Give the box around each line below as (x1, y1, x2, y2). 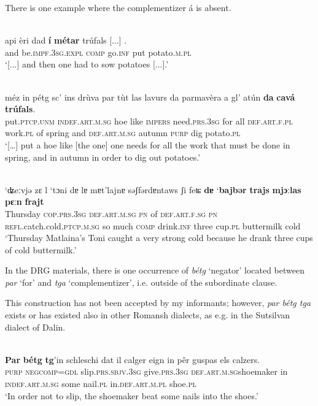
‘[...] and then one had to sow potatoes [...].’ (5, 58, 169, 71)
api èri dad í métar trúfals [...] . (5, 34, 127, 47)
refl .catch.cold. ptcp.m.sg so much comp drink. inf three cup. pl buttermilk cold (5, 219, 301, 232)
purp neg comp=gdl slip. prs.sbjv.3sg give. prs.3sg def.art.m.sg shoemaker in (5, 365, 288, 378)
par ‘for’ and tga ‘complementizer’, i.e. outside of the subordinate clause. (5, 275, 277, 288)
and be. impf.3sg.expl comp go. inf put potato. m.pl (5, 45, 192, 58)
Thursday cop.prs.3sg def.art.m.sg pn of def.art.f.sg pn (5, 207, 218, 220)
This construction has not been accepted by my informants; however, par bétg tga (5, 296, 311, 309)
